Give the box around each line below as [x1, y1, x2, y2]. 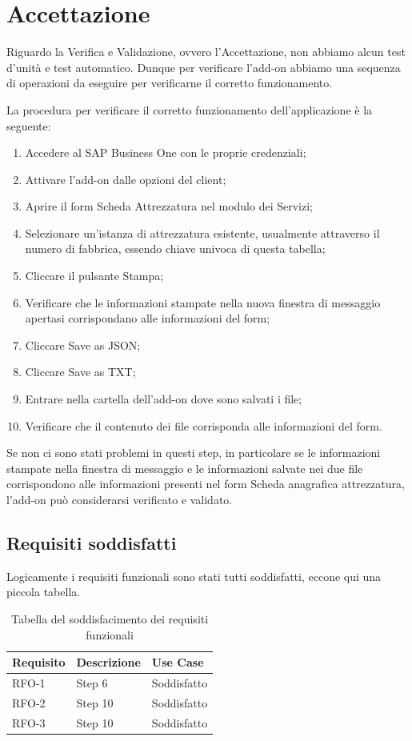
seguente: [6, 117, 51, 134]
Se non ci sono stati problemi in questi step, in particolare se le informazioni [6, 444, 381, 461]
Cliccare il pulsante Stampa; [25, 267, 164, 284]
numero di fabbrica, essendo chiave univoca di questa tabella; [25, 240, 326, 257]
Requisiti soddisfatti [6, 530, 177, 555]
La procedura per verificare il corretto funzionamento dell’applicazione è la [6, 101, 373, 118]
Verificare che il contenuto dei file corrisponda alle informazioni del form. [25, 417, 382, 434]
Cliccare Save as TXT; [25, 363, 136, 380]
